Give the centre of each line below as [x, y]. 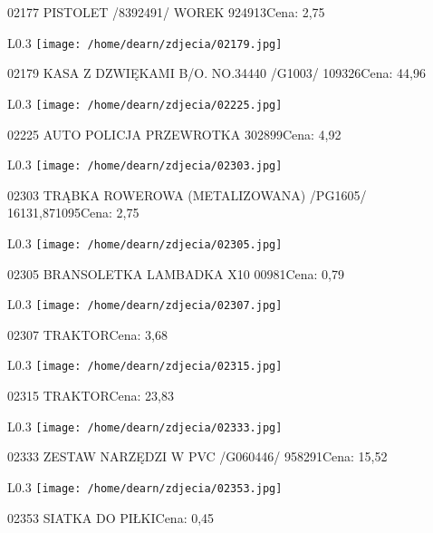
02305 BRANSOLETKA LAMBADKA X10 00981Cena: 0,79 [176, 273]
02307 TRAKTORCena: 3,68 [87, 334]
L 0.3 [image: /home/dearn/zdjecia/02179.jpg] [145, 42]
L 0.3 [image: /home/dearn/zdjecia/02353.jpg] [145, 486]
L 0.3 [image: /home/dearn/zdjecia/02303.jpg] [145, 165]
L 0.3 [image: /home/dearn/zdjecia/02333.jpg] [145, 426]
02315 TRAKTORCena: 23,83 [91, 396]
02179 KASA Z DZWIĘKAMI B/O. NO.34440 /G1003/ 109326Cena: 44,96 [216, 73]
